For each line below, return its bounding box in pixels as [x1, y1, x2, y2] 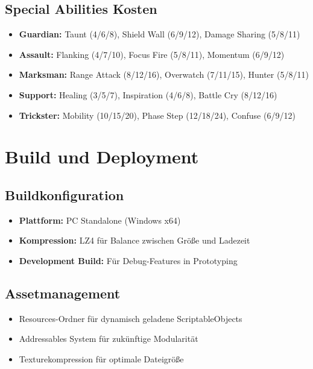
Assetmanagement [5, 283, 121, 302]
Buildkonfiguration [5, 185, 124, 204]
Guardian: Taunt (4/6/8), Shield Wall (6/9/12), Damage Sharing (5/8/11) [19, 28, 300, 40]
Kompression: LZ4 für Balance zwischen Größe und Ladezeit [19, 234, 250, 247]
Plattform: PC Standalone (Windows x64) [19, 213, 181, 226]
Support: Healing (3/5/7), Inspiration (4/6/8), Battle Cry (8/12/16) [19, 88, 277, 101]
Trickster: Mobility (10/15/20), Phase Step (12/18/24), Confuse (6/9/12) [19, 109, 296, 121]
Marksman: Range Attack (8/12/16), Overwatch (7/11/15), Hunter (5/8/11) [19, 68, 309, 81]
